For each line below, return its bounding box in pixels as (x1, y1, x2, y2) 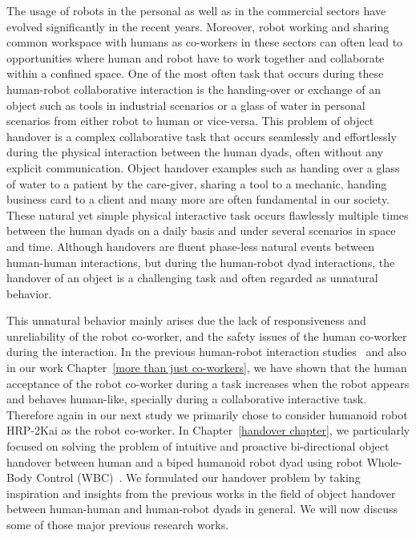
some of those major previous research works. (6, 516, 229, 532)
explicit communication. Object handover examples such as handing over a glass (6, 159, 400, 176)
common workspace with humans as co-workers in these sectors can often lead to (6, 34, 403, 51)
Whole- (366, 453, 402, 470)
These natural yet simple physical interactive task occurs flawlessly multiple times (6, 206, 409, 223)
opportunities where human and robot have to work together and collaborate (6, 49, 385, 66)
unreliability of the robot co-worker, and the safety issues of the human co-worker (6, 327, 407, 344)
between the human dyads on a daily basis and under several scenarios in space (6, 222, 396, 239)
